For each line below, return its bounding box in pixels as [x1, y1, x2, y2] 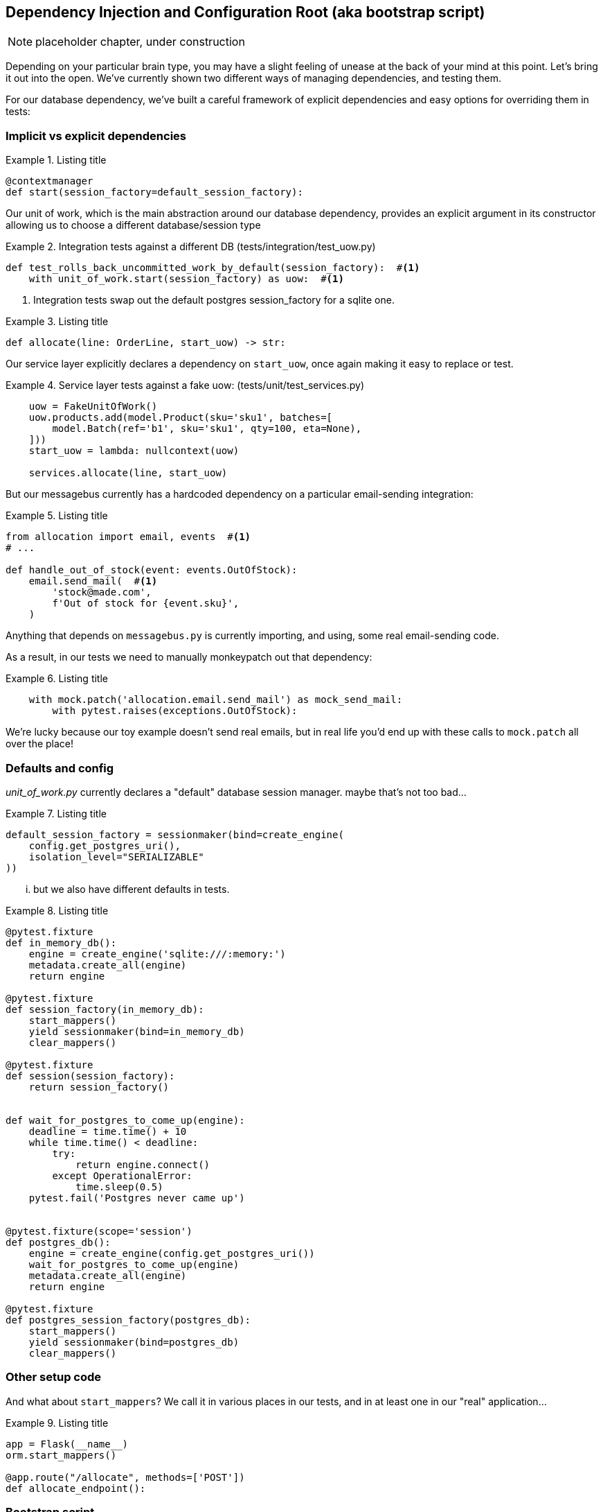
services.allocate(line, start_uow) [28, 467, 228, 479]
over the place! [6, 738, 74, 750]
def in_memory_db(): [6, 937, 117, 948]
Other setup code [6, 1370, 102, 1384]
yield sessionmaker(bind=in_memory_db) [28, 1025, 245, 1037]
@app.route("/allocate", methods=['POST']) [6, 1471, 245, 1483]
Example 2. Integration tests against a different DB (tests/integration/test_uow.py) [6, 241, 376, 253]
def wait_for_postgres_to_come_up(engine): [6, 1114, 245, 1126]
